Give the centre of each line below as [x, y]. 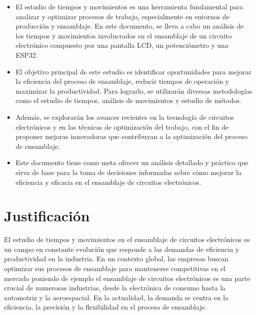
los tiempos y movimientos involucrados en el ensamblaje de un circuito [124, 35]
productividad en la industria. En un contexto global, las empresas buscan [116, 259]
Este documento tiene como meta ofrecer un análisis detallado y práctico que [132, 162]
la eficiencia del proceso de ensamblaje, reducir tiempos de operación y [122, 81]
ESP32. [27, 54]
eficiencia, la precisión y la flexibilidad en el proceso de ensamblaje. [105, 307]
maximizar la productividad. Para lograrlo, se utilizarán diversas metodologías [134, 90]
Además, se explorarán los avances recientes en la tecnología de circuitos [125, 117]
